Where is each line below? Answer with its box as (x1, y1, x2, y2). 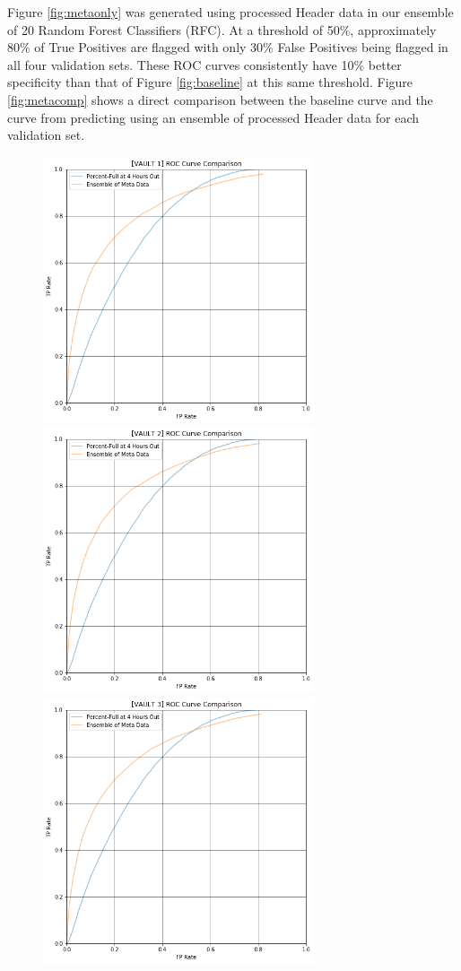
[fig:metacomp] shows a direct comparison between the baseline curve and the (7, 90, 433, 108)
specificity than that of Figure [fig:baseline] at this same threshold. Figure (7, 73, 413, 91)
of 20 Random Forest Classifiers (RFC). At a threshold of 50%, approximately (7, 20, 437, 39)
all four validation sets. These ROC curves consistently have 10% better (7, 55, 402, 74)
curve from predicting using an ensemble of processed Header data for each (7, 108, 420, 126)
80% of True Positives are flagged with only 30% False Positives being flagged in (7, 38, 448, 56)
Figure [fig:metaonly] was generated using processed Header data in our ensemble (7, 3, 454, 21)
